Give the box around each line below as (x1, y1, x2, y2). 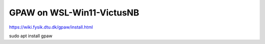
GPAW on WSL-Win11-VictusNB (9, 7, 139, 18)
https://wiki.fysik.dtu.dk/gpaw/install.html (9, 24, 93, 30)
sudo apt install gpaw (9, 33, 53, 39)
